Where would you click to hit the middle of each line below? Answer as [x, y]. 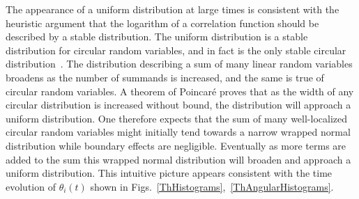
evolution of [31, 186]
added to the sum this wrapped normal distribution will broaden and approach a [178, 159]
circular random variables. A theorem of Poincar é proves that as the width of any [180, 91]
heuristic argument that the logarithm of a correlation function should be [162, 23]
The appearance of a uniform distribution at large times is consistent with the [173, 9]
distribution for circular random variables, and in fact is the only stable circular [176, 50]
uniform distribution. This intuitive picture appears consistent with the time [169, 173]
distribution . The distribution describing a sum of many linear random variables [179, 64]
